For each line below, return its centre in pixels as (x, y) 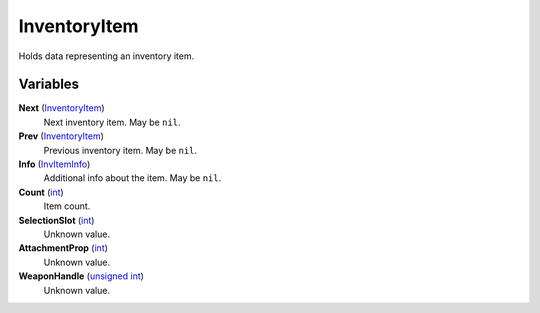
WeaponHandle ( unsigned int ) (81, 276)
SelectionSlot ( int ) (56, 220)
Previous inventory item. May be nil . (120, 150)
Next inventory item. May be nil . (112, 122)
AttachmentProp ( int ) (63, 248)
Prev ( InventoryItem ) (61, 136)
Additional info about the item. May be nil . (132, 178)
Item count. (67, 206)
